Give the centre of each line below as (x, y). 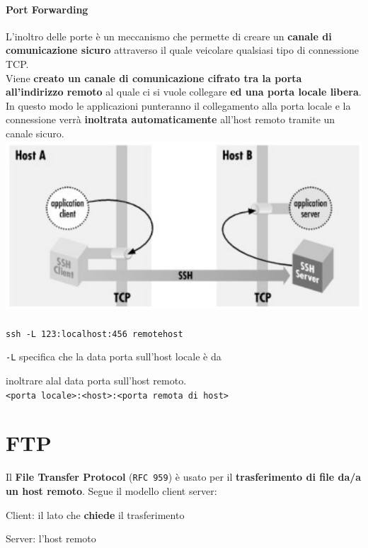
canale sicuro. (35, 133)
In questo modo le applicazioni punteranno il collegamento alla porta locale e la (178, 105)
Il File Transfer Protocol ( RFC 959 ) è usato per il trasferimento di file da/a (184, 477)
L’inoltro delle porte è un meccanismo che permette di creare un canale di (169, 36)
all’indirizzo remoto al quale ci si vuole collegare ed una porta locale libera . (184, 92)
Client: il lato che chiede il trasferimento (95, 514)
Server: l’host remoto (51, 538)
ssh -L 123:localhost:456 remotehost (94, 334)
